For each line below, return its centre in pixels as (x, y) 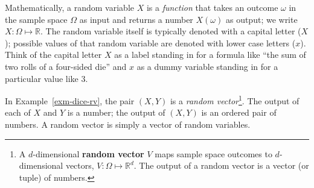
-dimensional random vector (88, 153)
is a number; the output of (116, 112)
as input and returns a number (136, 19)
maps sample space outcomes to (213, 153)
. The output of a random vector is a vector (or (221, 165)
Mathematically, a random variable (69, 7)
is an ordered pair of (239, 112)
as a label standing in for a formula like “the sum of (210, 55)
